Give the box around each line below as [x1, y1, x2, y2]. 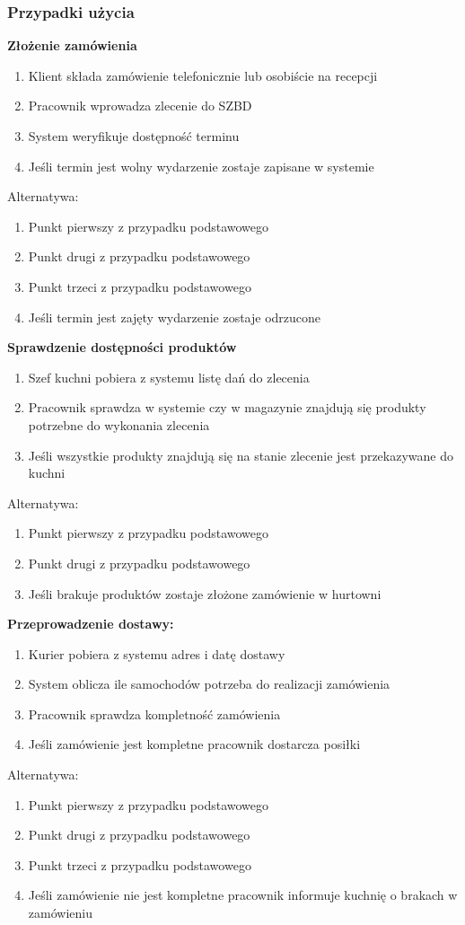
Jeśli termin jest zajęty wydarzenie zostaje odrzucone [28, 307, 321, 326]
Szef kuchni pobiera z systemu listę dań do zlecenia [28, 367, 310, 386]
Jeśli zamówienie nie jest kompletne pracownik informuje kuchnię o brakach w [28, 885, 458, 904]
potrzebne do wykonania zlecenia [28, 415, 210, 434]
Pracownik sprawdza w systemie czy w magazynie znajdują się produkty [28, 398, 426, 417]
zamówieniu [28, 903, 92, 922]
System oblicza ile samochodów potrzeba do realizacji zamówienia [28, 674, 390, 693]
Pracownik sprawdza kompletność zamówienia [28, 704, 281, 723]
